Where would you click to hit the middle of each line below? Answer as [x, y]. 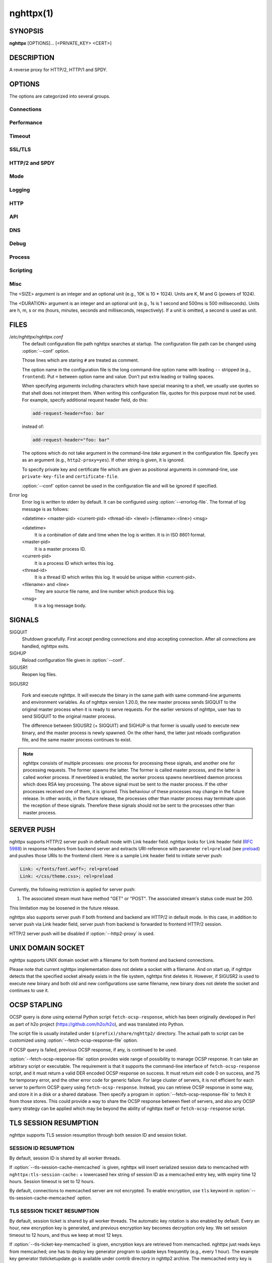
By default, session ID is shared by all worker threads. [65, 1158]
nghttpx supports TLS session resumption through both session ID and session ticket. [98, 1135]
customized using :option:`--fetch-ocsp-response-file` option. [74, 1040]
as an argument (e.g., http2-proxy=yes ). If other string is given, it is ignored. [103, 460]
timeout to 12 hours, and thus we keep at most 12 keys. [66, 1235]
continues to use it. [29, 991]
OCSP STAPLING [36, 1005]
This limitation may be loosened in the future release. [64, 908]
